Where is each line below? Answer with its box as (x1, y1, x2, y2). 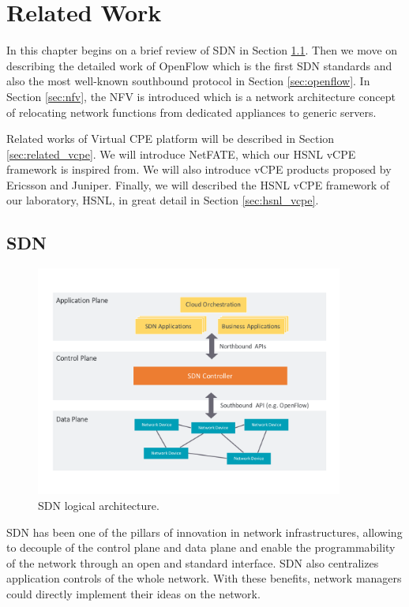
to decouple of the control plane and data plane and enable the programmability (6, 539, 396, 556)
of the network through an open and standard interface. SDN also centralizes (6, 554, 379, 571)
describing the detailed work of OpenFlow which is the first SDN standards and (6, 57, 392, 73)
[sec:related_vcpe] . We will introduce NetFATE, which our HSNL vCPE (6, 145, 356, 162)
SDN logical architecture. (38, 497, 159, 514)
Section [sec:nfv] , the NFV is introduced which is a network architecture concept (6, 88, 396, 104)
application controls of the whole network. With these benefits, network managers (6, 570, 402, 586)
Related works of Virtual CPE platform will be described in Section (6, 130, 335, 147)
